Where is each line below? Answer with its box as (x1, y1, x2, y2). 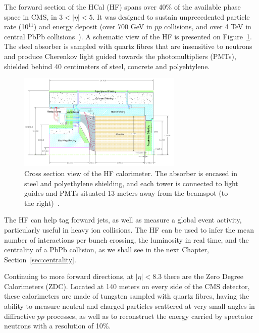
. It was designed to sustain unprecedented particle (92, 11, 250, 22)
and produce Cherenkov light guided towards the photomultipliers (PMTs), (4, 50, 236, 61)
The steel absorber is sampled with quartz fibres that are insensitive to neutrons (4, 41, 252, 51)
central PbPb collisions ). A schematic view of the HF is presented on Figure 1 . (4, 31, 252, 41)
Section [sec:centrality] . (4, 254, 76, 264)
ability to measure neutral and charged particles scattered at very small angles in (4, 301, 255, 311)
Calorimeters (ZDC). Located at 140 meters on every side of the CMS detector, (4, 281, 250, 291)
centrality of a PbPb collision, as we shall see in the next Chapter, (4, 244, 209, 255)
